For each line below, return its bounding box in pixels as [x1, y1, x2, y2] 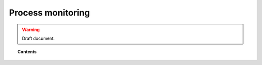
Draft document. [22, 35, 55, 41]
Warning [22, 27, 40, 32]
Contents [17, 49, 37, 55]
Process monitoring [9, 7, 90, 18]
